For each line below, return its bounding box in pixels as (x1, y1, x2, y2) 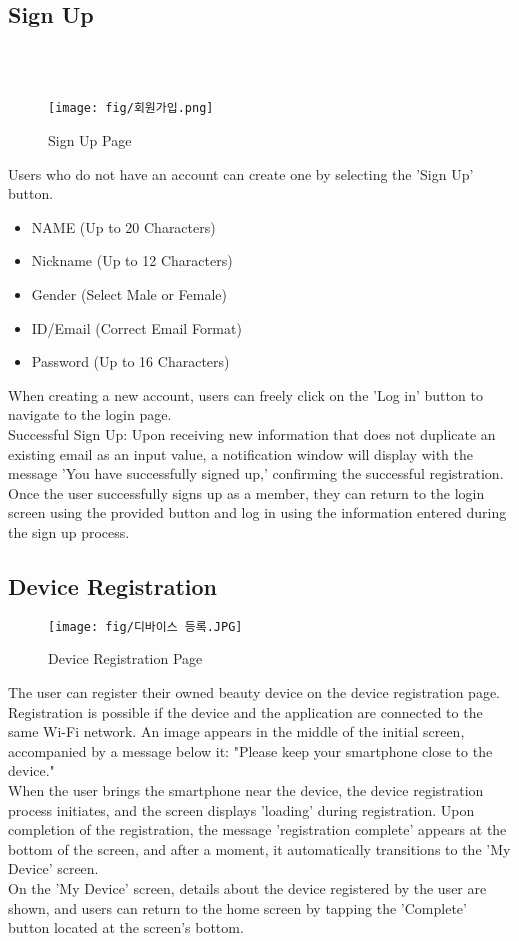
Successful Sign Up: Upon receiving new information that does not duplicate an (8, 423, 496, 444)
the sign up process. (8, 521, 130, 542)
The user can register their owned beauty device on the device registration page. (8, 682, 500, 702)
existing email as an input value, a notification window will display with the (8, 443, 473, 464)
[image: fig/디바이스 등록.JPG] (48, 619, 243, 634)
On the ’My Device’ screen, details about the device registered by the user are (8, 877, 487, 898)
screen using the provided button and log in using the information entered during (8, 502, 507, 523)
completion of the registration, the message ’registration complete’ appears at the (8, 819, 507, 840)
